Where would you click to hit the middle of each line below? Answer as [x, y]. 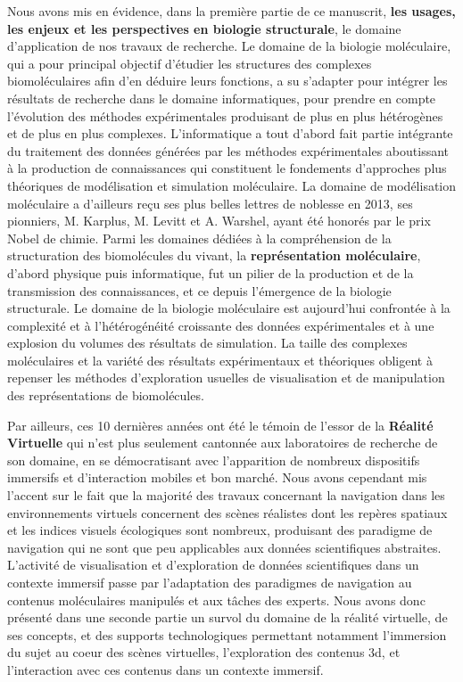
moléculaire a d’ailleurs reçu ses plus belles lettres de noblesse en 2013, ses [210, 203]
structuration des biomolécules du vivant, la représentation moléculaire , [214, 255]
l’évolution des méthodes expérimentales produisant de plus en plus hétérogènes [225, 115]
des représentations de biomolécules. [106, 395]
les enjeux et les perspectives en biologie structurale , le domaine [204, 28]
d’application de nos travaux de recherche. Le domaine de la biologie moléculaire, [229, 46]
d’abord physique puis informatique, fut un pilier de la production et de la [211, 272]
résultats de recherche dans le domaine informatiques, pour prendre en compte [222, 98]
